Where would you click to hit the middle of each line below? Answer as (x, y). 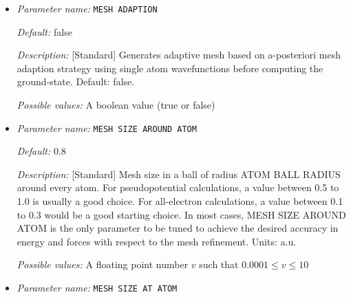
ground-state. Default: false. (76, 81)
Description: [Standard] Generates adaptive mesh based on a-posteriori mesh (179, 55)
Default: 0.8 (41, 151)
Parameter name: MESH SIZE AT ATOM (97, 288)
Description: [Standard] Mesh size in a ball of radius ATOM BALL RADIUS (179, 174)
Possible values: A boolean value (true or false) (116, 105)
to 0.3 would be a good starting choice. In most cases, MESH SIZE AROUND (181, 214)
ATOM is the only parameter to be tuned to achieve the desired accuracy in (178, 228)
